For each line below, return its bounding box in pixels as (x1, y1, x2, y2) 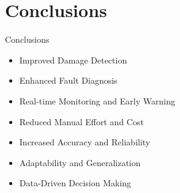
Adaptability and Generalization (19, 156, 141, 169)
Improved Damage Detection (19, 53, 127, 66)
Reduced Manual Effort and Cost (19, 115, 144, 128)
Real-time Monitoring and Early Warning (19, 94, 175, 107)
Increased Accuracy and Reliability (19, 136, 151, 148)
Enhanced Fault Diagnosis (19, 74, 118, 87)
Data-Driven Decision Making (19, 177, 132, 189)
